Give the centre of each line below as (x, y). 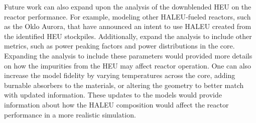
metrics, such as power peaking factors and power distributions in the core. (119, 46)
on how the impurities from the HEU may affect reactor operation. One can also (128, 65)
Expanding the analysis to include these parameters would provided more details (128, 55)
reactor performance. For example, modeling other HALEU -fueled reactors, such (127, 16)
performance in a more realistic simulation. (70, 114)
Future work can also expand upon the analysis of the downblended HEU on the (128, 6)
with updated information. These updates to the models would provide (113, 95)
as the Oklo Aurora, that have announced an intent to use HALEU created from (128, 26)
